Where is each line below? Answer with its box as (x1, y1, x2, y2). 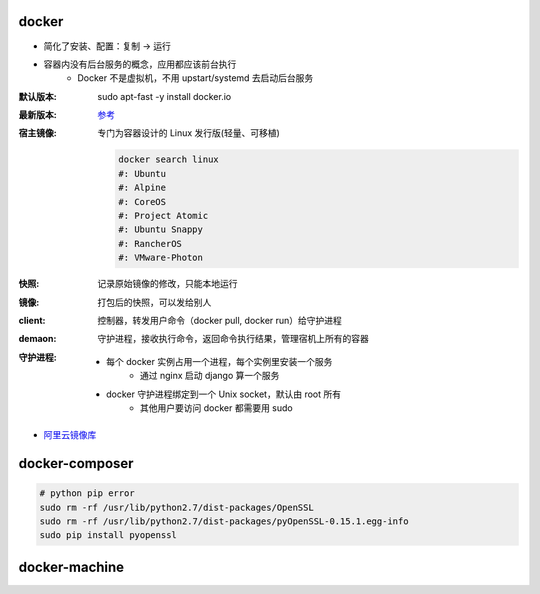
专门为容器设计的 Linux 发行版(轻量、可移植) (97, 127, 280, 139)
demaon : (18, 333, 57, 345)
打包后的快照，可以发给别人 (97, 296, 212, 308)
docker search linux (118, 154, 219, 165)
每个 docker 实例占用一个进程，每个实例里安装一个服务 (106, 355, 333, 367)
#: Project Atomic (118, 210, 209, 222)
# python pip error (39, 488, 135, 499)
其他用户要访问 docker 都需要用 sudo (140, 401, 294, 414)
